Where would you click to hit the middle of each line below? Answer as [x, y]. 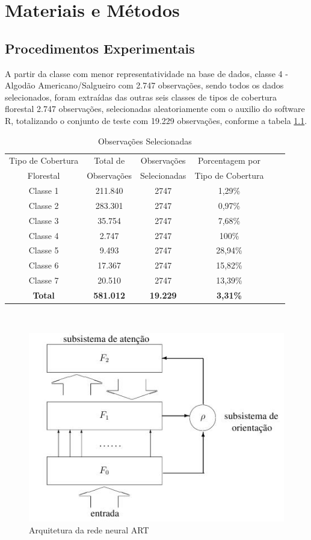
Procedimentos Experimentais [100, 48]
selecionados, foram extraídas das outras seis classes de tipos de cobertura [141, 97]
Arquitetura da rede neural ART [89, 529]
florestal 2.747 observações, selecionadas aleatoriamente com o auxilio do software [155, 109]
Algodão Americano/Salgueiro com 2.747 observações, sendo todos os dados [144, 85]
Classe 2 [44, 205]
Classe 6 [44, 265]
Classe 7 [44, 280]
